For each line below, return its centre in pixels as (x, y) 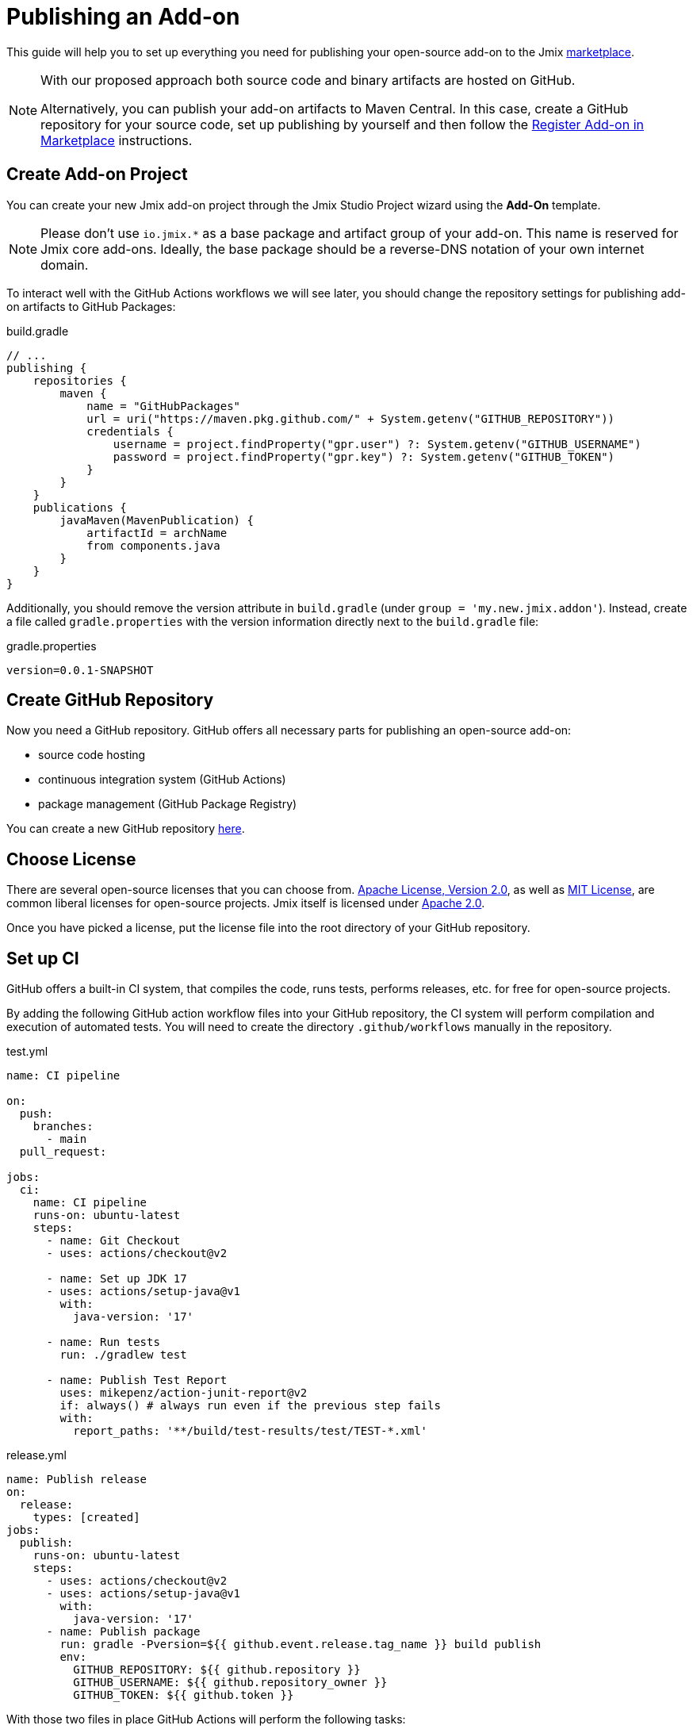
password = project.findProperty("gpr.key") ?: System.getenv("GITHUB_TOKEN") (364, 456)
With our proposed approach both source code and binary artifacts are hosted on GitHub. (308, 80)
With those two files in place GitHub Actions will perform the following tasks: (206, 1719)
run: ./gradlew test (123, 1355)
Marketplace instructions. (117, 140)
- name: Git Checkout (113, 1241)
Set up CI (43, 958)
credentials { (130, 431)
